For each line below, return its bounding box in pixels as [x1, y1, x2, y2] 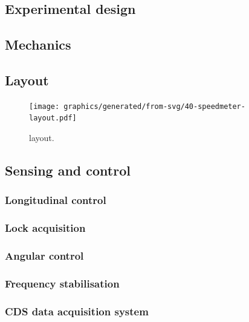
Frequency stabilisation [5, 275, 120, 291]
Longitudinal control [5, 192, 106, 208]
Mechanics [5, 35, 71, 54]
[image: [29, 102, 60, 111]
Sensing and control [5, 161, 131, 180]
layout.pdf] [29, 114, 77, 123]
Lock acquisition [5, 220, 86, 235]
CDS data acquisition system [5, 303, 149, 318]
